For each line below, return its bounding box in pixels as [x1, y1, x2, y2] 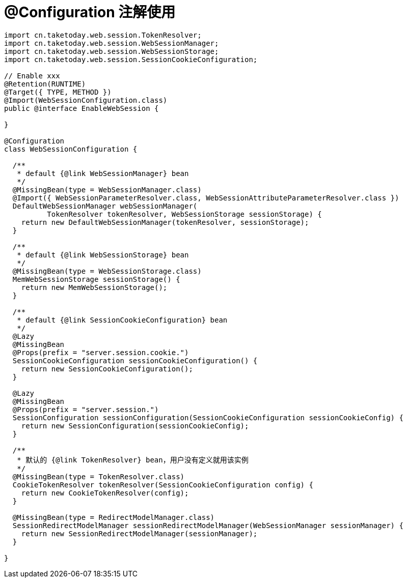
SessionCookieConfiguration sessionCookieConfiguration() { [12, 356, 258, 365]
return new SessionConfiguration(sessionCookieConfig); [21, 421, 249, 430]
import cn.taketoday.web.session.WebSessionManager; [4, 39, 219, 47]
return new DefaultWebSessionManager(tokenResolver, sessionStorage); [21, 218, 309, 226]
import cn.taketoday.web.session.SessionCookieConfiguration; [4, 55, 258, 64]
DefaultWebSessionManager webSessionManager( [12, 201, 198, 210]
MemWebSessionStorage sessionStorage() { [12, 275, 180, 283]
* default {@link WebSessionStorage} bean [17, 250, 189, 259]
